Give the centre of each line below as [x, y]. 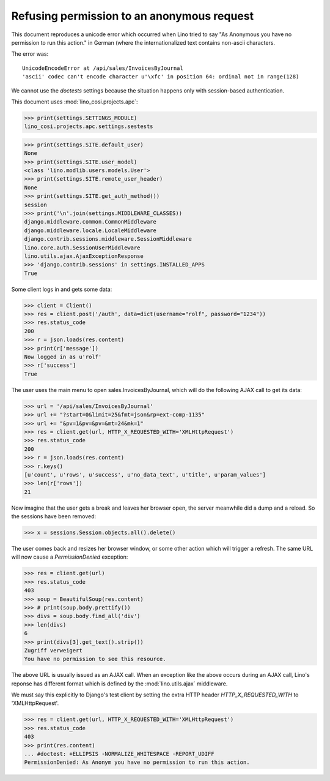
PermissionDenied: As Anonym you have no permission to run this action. [137, 762]
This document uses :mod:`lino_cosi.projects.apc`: [75, 102]
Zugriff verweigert [53, 650]
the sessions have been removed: [54, 516]
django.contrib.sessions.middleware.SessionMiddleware [108, 239]
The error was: [30, 54]
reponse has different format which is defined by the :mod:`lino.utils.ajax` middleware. [119, 684]
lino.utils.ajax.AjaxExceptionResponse [84, 256]
